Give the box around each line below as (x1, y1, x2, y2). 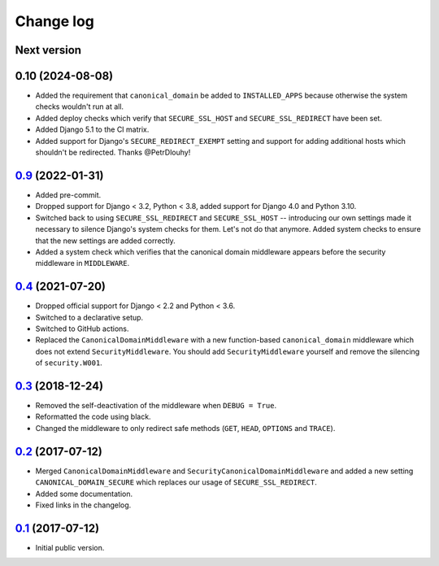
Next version (15, 43, 81, 57)
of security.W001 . (35, 358, 103, 368)
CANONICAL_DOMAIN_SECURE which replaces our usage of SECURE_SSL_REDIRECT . (35, 477, 317, 487)
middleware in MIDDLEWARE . (35, 259, 130, 268)
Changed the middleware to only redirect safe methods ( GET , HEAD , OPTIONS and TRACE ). (35, 423, 336, 433)
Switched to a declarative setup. (35, 312, 144, 322)
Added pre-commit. (35, 189, 102, 199)
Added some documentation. (35, 489, 133, 499)
